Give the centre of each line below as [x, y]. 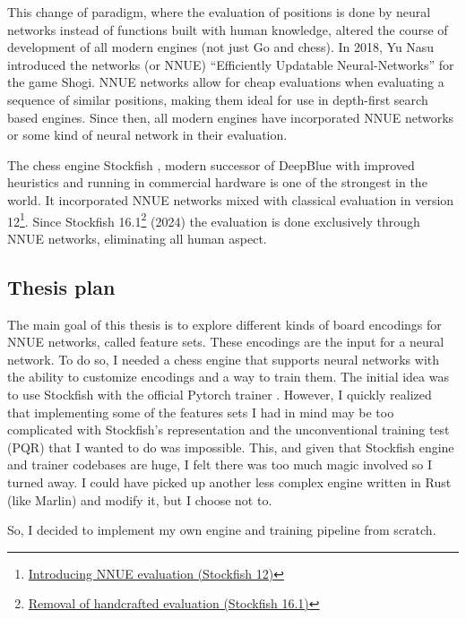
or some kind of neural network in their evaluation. [147, 135]
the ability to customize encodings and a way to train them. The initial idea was [228, 377]
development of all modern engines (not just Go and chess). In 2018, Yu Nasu [221, 47]
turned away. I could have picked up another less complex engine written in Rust [229, 481]
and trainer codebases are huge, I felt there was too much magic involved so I [220, 464]
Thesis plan [61, 286]
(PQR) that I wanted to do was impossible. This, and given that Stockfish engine [231, 447]
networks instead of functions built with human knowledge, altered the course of [228, 29]
